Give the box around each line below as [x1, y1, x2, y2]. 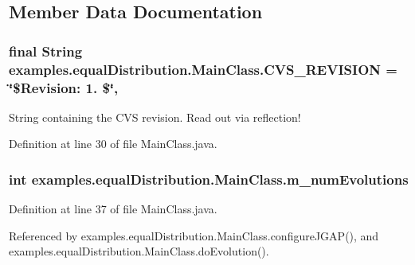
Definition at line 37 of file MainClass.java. [9, 201, 217, 217]
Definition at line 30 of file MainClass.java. [9, 135, 217, 152]
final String [9, 41, 83, 60]
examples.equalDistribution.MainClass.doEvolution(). [9, 243, 269, 259]
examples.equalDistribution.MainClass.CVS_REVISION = [9, 59, 397, 79]
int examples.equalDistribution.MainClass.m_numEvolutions [9, 169, 409, 189]
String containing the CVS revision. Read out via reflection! [9, 108, 301, 125]
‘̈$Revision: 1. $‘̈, [9, 77, 119, 97]
